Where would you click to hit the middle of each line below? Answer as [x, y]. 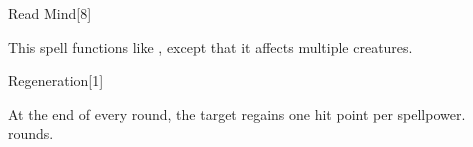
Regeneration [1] [56, 80]
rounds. [31, 133]
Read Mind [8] [50, 13]
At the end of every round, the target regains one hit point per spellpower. [237, 113]
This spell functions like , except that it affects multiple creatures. [210, 46]
